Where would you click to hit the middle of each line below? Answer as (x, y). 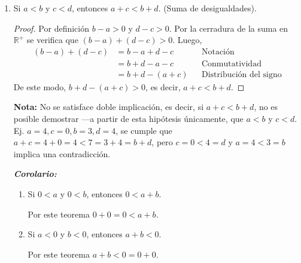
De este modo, (40, 86)
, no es (266, 107)
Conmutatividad (231, 64)
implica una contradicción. (62, 153)
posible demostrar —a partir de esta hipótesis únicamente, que (128, 119)
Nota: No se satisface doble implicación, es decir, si (109, 107)
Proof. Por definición (51, 28)
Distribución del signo (241, 74)
